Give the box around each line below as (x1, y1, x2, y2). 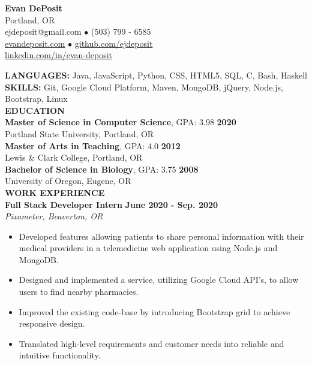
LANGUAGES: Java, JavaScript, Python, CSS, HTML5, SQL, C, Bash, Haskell (5, 68, 307, 81)
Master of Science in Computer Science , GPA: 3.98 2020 (5, 116, 236, 128)
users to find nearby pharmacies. (19, 285, 139, 298)
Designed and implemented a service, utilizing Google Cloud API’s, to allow (19, 273, 299, 286)
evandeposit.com (5, 37, 65, 49)
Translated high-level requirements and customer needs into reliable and (19, 337, 284, 349)
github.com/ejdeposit (74, 37, 153, 49)
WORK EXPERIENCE (5, 186, 105, 198)
